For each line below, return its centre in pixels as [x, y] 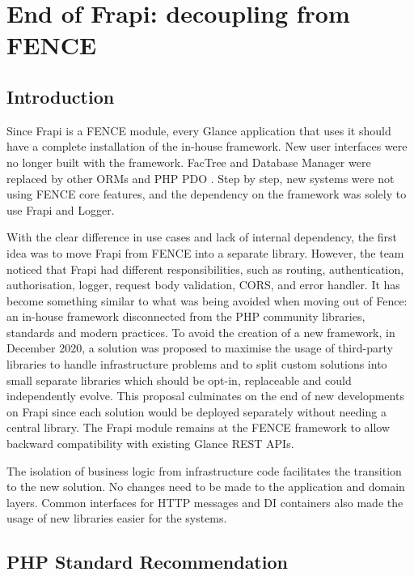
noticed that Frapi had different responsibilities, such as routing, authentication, [205, 269]
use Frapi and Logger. [61, 209]
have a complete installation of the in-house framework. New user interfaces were [207, 146]
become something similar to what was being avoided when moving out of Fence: [207, 300]
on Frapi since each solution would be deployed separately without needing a [196, 411]
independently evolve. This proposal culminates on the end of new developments [205, 396]
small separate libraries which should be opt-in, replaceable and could [179, 380]
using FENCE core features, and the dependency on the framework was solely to [207, 194]
